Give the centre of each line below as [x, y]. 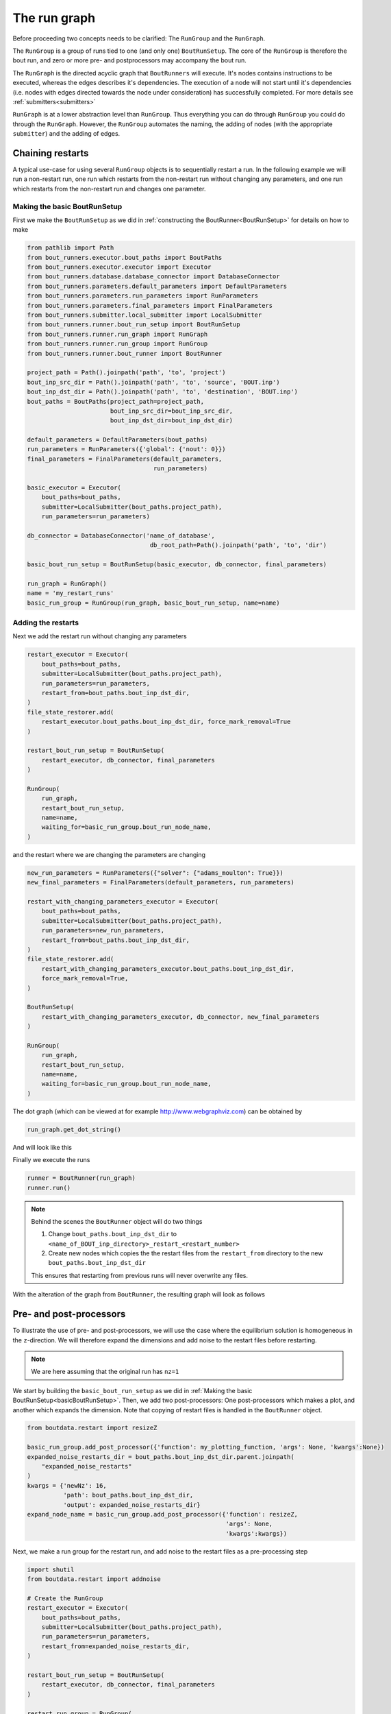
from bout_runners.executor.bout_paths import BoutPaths [125, 257]
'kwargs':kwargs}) [256, 1533]
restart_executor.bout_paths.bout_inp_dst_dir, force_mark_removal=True [166, 722]
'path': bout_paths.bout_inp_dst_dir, [128, 1495]
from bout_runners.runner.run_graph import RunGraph [117, 334]
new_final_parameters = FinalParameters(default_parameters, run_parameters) [161, 882]
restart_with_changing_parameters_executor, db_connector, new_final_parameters [180, 1017]
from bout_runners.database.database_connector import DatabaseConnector [153, 277]
